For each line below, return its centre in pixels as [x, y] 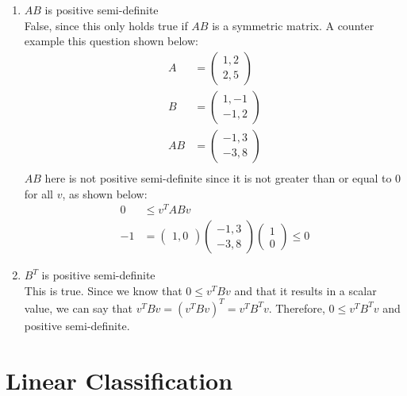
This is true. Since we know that [103, 290]
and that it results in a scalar [305, 290]
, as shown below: [105, 193]
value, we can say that [78, 308]
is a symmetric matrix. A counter [293, 25]
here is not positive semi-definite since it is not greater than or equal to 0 [223, 177]
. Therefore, [297, 308]
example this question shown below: [111, 41]
